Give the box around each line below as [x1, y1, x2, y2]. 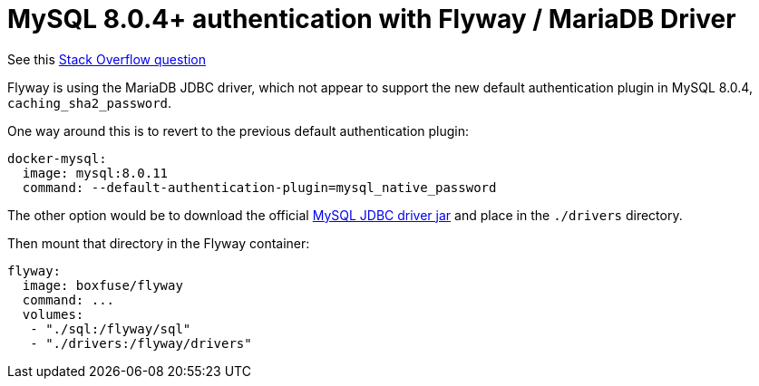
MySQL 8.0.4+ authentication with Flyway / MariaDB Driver [7, 4, 736, 34]
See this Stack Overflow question [7, 51, 207, 67]
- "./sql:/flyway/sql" [30, 321, 191, 336]
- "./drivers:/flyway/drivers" [30, 335, 252, 351]
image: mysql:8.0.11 [22, 165, 169, 180]
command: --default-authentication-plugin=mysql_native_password [22, 179, 497, 195]
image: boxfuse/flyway [22, 277, 183, 293]
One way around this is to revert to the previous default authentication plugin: [7, 122, 470, 139]
